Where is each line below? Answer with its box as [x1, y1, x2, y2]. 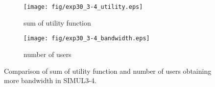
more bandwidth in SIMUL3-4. [4, 75, 96, 86]
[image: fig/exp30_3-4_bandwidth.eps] [24, 35, 150, 42]
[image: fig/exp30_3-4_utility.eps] [24, 3, 143, 10]
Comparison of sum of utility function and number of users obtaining [4, 65, 212, 76]
